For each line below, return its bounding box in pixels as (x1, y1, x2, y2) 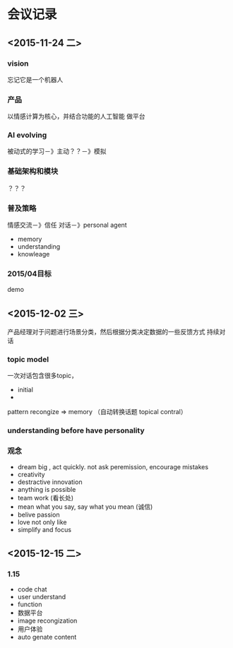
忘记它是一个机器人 (7, 75, 64, 83)
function (17, 600, 42, 608)
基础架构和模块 (7, 167, 59, 177)
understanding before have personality (7, 425, 145, 435)
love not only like (17, 517, 67, 526)
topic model (7, 355, 49, 365)
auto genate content (17, 633, 77, 642)
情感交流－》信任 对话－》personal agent (7, 220, 127, 230)
